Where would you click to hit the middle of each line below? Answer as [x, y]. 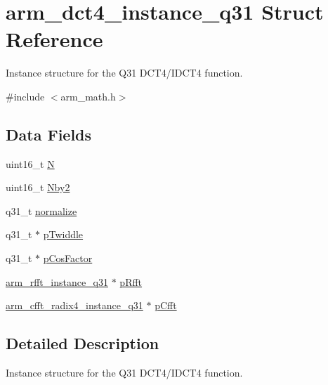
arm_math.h [88, 96]
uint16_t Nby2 [38, 187]
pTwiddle [63, 234]
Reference [54, 39]
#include [25, 96]
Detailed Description [83, 343]
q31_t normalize [41, 210]
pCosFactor [68, 258]
